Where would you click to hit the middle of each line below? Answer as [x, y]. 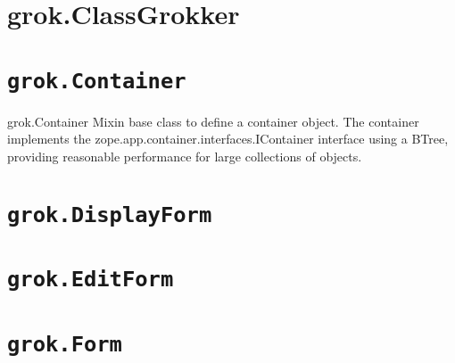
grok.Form [65, 344]
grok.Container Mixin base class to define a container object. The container [213, 121]
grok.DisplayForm [110, 214]
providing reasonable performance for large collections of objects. [185, 156]
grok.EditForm [91, 280]
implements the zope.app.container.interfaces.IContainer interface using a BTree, [228, 139]
